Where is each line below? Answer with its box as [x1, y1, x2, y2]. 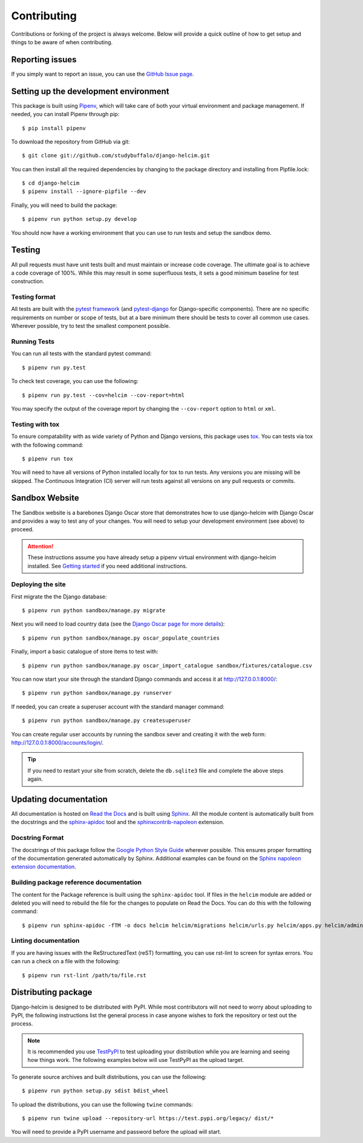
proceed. [11, 526, 34, 533]
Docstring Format [11, 834, 64, 842]
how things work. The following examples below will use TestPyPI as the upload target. [27, 1056, 244, 1064]
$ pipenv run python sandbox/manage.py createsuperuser [22, 717, 191, 724]
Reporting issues [11, 54, 77, 65]
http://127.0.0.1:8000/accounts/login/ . [11, 739, 104, 746]
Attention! [27, 542, 54, 550]
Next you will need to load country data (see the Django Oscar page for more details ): [11, 620, 225, 627]
